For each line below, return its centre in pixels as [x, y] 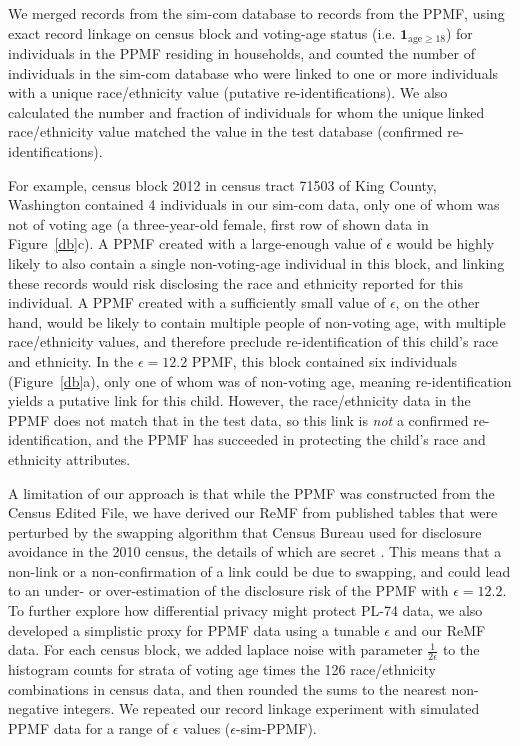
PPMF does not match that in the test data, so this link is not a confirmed [238, 419]
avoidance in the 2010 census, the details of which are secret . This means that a [255, 551]
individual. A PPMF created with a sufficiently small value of [197, 302]
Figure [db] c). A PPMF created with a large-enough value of [195, 243]
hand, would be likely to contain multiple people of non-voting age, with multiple [257, 321]
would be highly [445, 243]
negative [33, 708]
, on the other [437, 302]
